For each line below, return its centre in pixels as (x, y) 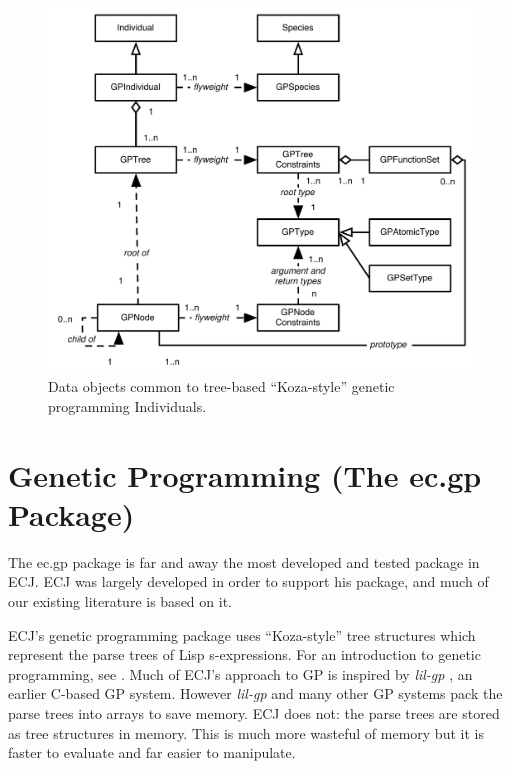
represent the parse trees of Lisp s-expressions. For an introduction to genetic (244, 654)
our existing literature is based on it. (120, 601)
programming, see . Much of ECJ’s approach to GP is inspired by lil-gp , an (240, 673)
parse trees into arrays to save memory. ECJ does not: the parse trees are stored (254, 713)
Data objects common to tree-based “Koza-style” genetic (221, 386)
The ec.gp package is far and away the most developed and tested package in (244, 561)
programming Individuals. (127, 405)
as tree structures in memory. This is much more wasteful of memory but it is (246, 732)
